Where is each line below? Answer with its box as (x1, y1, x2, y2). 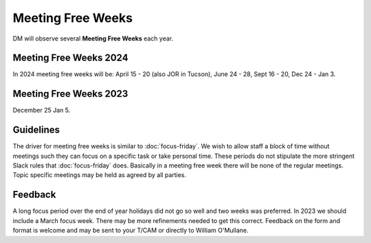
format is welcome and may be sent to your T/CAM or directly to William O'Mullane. (12, 227, 249, 235)
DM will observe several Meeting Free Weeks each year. (12, 34, 174, 43)
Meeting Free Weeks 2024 (12, 52, 128, 64)
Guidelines (12, 124, 60, 136)
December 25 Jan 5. (12, 106, 71, 115)
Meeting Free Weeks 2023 (12, 88, 128, 100)
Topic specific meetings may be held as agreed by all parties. (12, 171, 187, 179)
